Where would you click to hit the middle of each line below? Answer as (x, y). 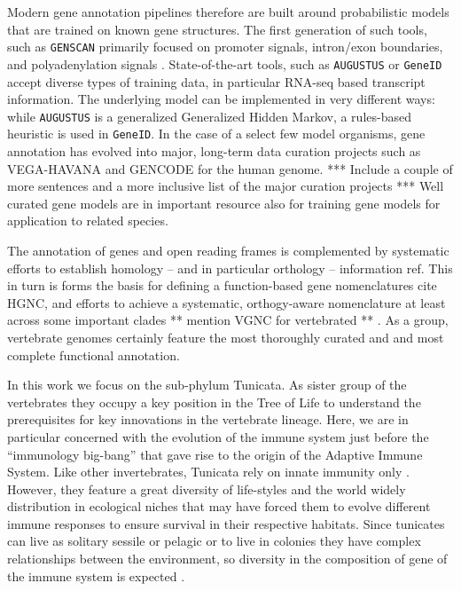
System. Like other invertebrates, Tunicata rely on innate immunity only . (208, 472)
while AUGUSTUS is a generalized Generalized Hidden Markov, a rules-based (209, 116)
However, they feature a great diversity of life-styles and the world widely (207, 489)
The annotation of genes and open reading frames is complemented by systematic (228, 250)
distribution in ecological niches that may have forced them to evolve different (219, 506)
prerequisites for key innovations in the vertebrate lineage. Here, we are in (208, 419)
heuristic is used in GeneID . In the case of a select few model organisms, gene (216, 134)
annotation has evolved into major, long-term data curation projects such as (214, 151)
